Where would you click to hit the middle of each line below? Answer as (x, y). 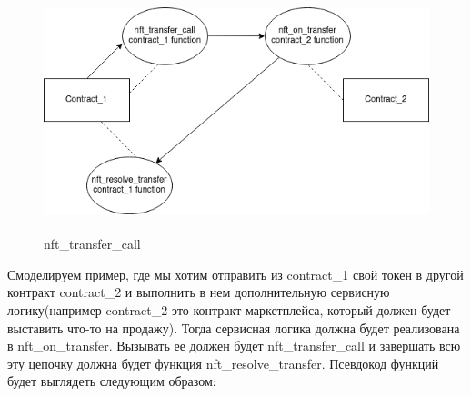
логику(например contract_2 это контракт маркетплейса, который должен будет (229, 309)
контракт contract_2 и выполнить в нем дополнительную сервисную (199, 292)
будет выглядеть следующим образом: (112, 381)
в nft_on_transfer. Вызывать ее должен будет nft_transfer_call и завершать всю (234, 346)
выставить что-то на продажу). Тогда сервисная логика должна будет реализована (234, 327)
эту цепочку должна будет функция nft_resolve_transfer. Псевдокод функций (223, 363)
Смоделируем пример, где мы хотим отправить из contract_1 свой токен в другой (235, 274)
